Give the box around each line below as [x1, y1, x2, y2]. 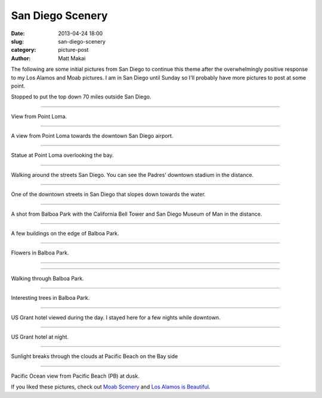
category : [11, 46, 36, 54]
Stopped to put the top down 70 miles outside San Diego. [11, 93, 151, 101]
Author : [11, 54, 31, 62]
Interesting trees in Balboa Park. [11, 294, 90, 301]
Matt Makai [58, 54, 86, 62]
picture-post [58, 46, 89, 54]
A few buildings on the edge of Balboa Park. [11, 230, 119, 237]
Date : [11, 30, 25, 37]
